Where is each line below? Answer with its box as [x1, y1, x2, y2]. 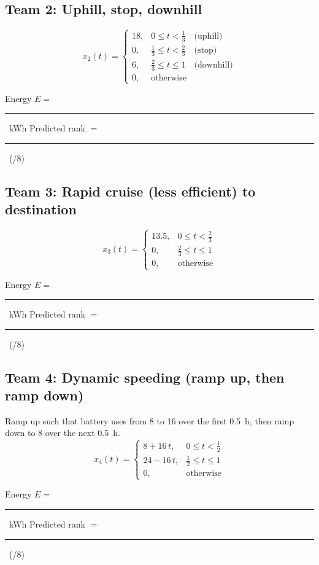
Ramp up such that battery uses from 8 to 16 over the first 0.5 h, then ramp [5, 414, 294, 427]
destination [5, 200, 77, 219]
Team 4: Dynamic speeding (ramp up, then [5, 367, 285, 386]
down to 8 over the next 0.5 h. [5, 426, 120, 439]
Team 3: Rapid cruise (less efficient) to [5, 182, 256, 201]
